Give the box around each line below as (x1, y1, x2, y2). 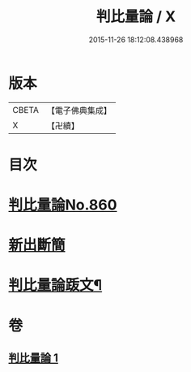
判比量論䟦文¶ (8, 276, 103, 295)
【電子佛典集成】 (46, 105, 112, 116)
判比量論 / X (95, 7, 176, 26)
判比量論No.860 (8, 196, 117, 214)
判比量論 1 (8, 351, 59, 366)
